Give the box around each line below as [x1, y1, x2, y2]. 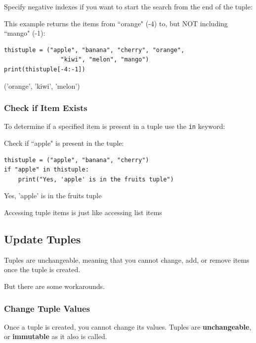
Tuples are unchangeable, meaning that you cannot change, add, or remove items [4, 254, 250, 265]
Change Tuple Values [4, 302, 90, 314]
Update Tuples [4, 231, 81, 246]
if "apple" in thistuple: [4, 166, 89, 173]
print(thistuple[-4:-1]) [4, 65, 85, 73]
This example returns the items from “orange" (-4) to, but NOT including [4, 18, 228, 28]
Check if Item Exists [4, 102, 87, 114]
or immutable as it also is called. [4, 331, 107, 342]
